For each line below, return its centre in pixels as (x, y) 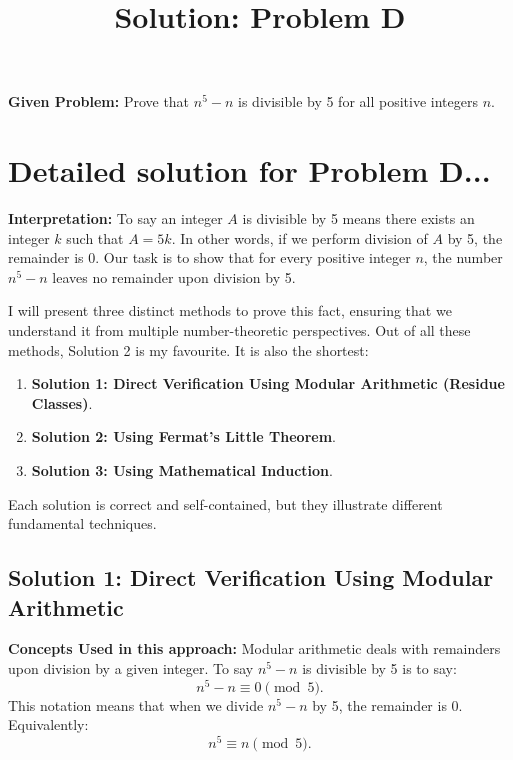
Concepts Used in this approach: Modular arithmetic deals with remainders (254, 648)
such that (95, 237)
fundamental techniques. (82, 523)
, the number (463, 257)
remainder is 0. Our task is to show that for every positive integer (209, 257)
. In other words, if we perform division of (299, 237)
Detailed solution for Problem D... (249, 170)
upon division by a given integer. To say (131, 668)
